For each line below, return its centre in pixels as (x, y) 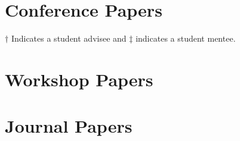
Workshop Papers (79, 79)
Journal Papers (69, 126)
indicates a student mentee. (186, 38)
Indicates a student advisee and (69, 38)
